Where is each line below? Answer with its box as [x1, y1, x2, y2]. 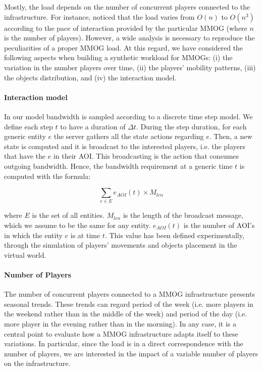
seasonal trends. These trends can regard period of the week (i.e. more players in [4, 298, 253, 309]
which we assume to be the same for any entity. [4, 220, 151, 230]
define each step [4, 121, 53, 131]
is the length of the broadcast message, [123, 210, 243, 220]
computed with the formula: [4, 170, 91, 181]
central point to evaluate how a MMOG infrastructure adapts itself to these [4, 328, 238, 339]
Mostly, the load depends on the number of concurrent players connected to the [4, 2, 250, 12]
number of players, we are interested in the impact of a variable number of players [4, 348, 258, 358]
